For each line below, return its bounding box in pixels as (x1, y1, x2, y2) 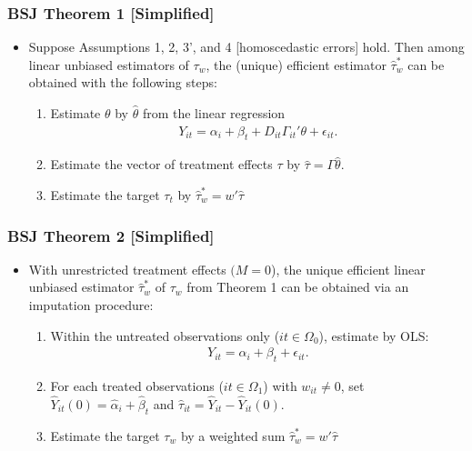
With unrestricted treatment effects (28, 259, 226, 278)
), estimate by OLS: (318, 326, 429, 345)
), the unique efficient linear (271, 259, 426, 278)
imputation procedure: (28, 296, 154, 315)
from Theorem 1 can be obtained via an (186, 277, 409, 296)
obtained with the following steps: (28, 73, 217, 92)
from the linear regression (142, 104, 286, 122)
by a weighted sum (180, 426, 286, 445)
